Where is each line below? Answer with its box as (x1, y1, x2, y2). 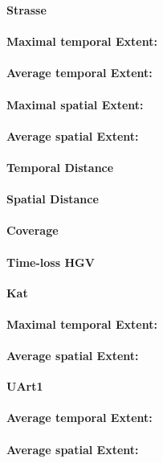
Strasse (6, 2, 47, 18)
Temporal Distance (6, 158, 114, 175)
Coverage (6, 222, 59, 239)
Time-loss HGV (6, 253, 95, 270)
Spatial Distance (6, 191, 99, 207)
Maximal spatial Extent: (6, 96, 144, 113)
